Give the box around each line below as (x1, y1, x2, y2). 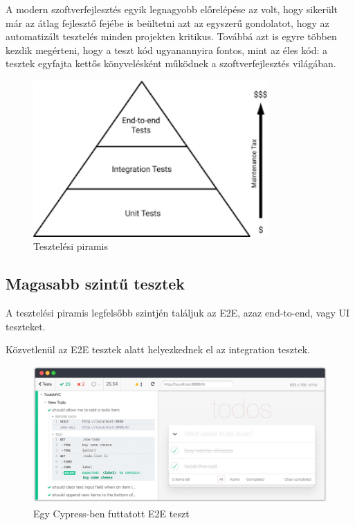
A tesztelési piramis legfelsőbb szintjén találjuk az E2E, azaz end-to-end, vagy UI (6, 305, 349, 320)
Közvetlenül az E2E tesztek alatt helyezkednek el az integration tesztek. (6, 342, 310, 357)
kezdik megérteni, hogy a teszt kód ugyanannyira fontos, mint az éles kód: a (6, 42, 328, 57)
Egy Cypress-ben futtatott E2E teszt (33, 506, 190, 520)
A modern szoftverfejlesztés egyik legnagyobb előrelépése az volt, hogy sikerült (6, 2, 338, 16)
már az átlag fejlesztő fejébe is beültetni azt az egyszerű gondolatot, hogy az (6, 15, 329, 30)
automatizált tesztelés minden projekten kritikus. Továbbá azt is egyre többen (6, 29, 337, 44)
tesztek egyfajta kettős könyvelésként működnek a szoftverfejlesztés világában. (6, 56, 336, 71)
